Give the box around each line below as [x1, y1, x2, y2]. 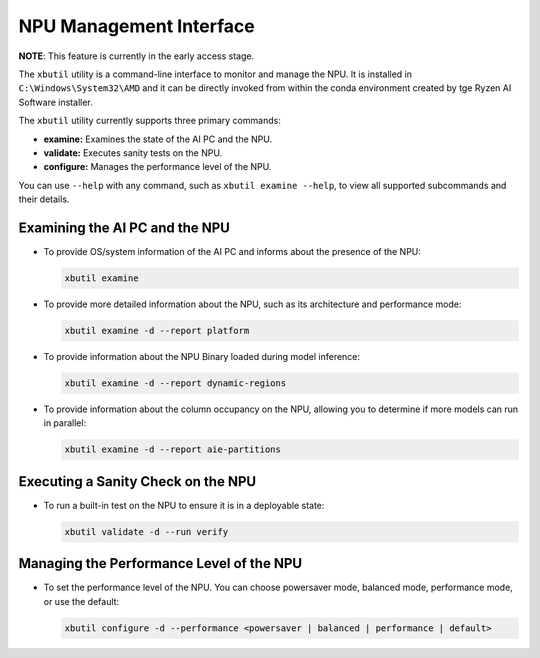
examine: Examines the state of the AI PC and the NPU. [43, 133, 273, 145]
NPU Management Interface [18, 15, 255, 37]
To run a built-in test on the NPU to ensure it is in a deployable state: [43, 499, 325, 511]
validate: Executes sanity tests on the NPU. [43, 146, 223, 159]
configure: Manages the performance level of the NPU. [43, 161, 272, 173]
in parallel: [43, 417, 87, 429]
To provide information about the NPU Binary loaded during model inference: [43, 350, 360, 362]
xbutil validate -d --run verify [64, 526, 229, 537]
